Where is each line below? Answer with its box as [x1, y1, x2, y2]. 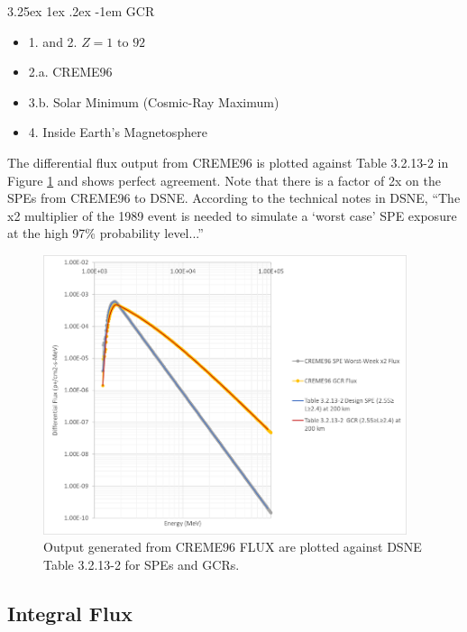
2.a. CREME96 [28, 62, 113, 81]
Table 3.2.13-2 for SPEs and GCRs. [43, 555, 240, 574]
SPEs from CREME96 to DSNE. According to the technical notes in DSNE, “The [7, 188, 461, 207]
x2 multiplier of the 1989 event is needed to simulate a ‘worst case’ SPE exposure [7, 206, 457, 224]
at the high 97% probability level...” [7, 224, 204, 243]
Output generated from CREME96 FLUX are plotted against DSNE [43, 537, 422, 556]
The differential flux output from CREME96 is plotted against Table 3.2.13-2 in [7, 152, 449, 171]
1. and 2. [28, 32, 78, 50]
